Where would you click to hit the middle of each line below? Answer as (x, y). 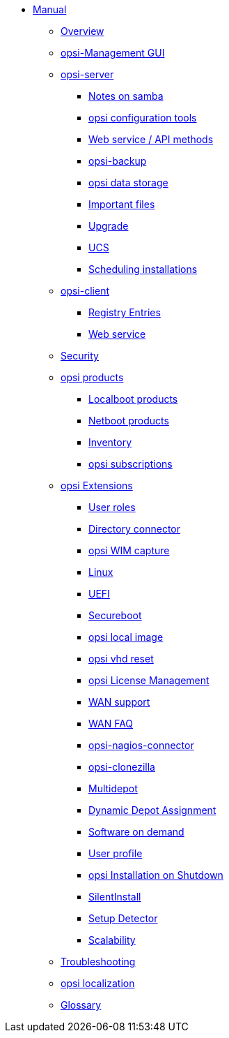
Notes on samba (126, 96)
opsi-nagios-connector (141, 745)
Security (80, 356)
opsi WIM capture (129, 550)
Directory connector (135, 529)
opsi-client (85, 291)
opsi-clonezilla (122, 767)
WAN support (119, 702)
